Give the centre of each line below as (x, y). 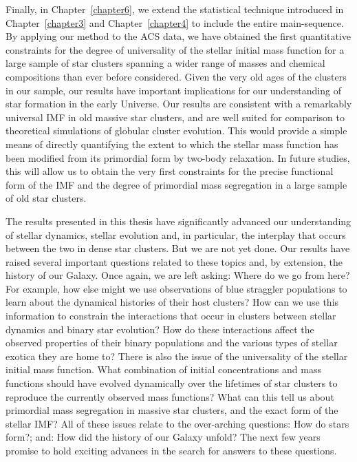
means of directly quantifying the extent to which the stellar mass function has (172, 144)
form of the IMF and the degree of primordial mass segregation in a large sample (176, 184)
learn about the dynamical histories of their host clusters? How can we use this (172, 302)
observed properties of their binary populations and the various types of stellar (172, 343)
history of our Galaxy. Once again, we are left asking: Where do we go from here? (178, 275)
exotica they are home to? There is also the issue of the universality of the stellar (177, 356)
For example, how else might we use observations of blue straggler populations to (176, 288)
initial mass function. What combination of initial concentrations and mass (163, 369)
